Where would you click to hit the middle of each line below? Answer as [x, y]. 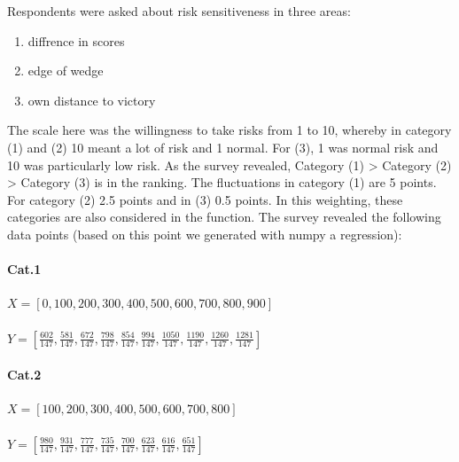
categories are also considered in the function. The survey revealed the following [224, 217]
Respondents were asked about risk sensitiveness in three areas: [179, 11]
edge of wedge [66, 70]
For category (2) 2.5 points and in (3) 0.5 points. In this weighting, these [205, 199]
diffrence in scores [76, 40]
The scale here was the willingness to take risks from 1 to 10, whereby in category [229, 130]
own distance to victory [92, 100]
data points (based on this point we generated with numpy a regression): [205, 234]
